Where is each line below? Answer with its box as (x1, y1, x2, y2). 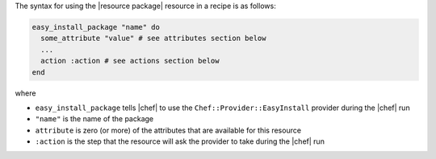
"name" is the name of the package (35, 114, 154, 124)
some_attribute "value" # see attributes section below (40, 34, 266, 43)
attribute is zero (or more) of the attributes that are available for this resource (35, 125, 302, 135)
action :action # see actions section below (40, 56, 220, 66)
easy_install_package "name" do (31, 22, 161, 31)
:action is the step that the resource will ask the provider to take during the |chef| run (35, 137, 325, 146)
